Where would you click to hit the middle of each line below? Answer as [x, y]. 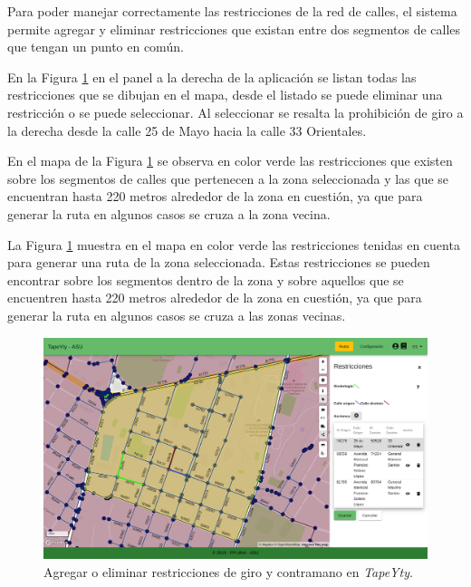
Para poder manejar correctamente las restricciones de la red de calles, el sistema [232, 11]
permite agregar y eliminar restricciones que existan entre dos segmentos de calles [234, 29]
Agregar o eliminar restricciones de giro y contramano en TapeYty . [228, 571]
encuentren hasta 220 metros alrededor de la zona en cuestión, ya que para [215, 298]
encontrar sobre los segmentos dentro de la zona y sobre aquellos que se [206, 279]
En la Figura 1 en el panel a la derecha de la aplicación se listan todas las [212, 77]
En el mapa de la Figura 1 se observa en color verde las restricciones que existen [230, 161]
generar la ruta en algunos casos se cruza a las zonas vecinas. [177, 315]
